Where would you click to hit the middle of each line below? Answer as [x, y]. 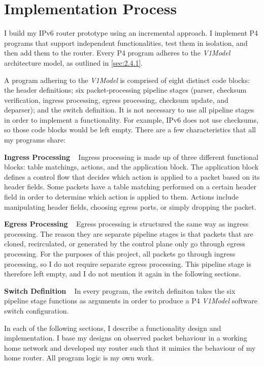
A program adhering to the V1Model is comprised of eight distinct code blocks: [127, 80]
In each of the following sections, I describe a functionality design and [113, 328]
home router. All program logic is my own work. [79, 358]
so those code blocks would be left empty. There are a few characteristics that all [130, 130]
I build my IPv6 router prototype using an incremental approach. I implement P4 [131, 33]
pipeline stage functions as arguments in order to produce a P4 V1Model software [131, 301]
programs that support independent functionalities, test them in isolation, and [126, 43]
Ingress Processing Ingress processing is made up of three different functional [131, 157]
